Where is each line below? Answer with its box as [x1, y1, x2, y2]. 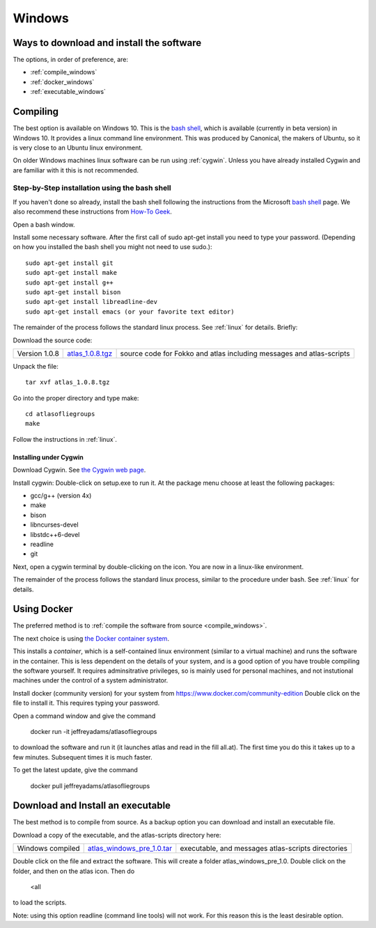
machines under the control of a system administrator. [13, 676, 169, 685]
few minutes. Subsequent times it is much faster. [13, 753, 152, 761]
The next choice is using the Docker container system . [13, 634, 170, 643]
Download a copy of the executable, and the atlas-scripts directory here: [13, 831, 221, 839]
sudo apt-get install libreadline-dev [25, 298, 158, 306]
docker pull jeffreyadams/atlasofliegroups [30, 781, 150, 790]
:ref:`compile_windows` [30, 68, 97, 77]
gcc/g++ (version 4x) [30, 491, 92, 500]
